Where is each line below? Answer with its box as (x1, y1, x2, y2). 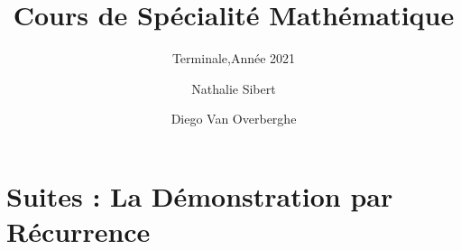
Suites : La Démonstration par (6, 177, 393, 214)
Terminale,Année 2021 (171, 49, 296, 68)
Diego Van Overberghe (171, 109, 297, 128)
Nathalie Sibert (191, 79, 276, 97)
